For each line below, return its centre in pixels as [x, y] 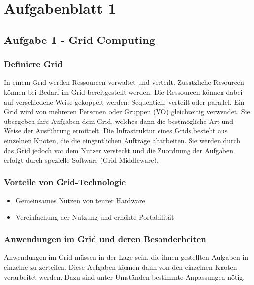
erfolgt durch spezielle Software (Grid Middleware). [81, 160]
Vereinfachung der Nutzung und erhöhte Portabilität [95, 217]
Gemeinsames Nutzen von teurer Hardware [80, 200]
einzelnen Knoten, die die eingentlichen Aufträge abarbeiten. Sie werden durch [122, 140]
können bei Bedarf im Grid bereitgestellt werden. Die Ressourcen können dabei [123, 92]
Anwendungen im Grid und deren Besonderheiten [105, 239]
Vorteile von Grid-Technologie [65, 182]
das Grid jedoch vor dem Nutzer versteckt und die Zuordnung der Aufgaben [119, 150]
